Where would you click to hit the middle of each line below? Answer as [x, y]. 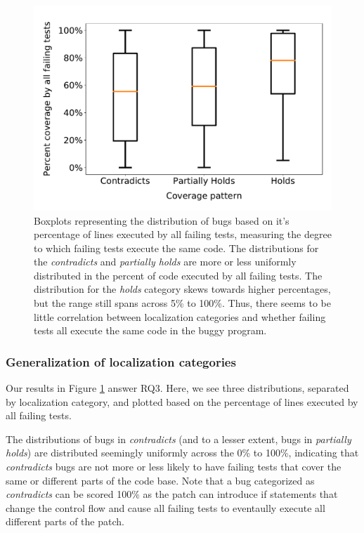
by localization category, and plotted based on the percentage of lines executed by [182, 401]
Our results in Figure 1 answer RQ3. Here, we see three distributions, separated [177, 388]
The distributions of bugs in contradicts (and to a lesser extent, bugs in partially [178, 439]
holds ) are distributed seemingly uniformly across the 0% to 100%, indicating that [182, 453]
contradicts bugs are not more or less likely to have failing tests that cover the [174, 467]
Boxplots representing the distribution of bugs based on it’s [162, 220]
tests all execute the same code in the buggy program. [150, 330]
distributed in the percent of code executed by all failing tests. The [178, 275]
